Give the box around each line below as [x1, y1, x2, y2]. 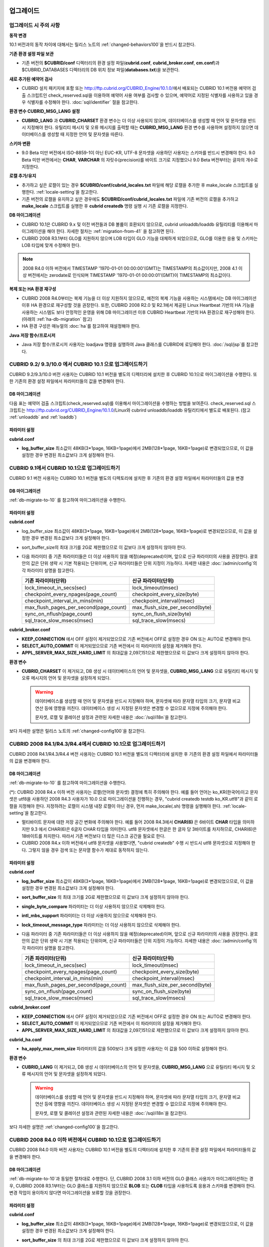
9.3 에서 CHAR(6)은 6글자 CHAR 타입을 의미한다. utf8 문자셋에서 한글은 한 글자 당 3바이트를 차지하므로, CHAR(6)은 [30, 826, 257, 832]
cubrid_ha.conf [9, 1037, 42, 1042]
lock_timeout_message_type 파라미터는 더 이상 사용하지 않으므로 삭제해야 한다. [21, 922, 181, 928]
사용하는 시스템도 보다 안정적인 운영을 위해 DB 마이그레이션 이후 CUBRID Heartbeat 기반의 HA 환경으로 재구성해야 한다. [21, 309, 256, 315]
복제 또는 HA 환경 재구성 [9, 286, 57, 292]
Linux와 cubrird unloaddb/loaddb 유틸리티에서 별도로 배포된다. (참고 [115, 407, 251, 413]
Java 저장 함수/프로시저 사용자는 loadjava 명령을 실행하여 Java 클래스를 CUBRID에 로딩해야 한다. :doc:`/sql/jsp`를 [21, 342, 245, 348]
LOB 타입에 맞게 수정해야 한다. [21, 242, 81, 248]
